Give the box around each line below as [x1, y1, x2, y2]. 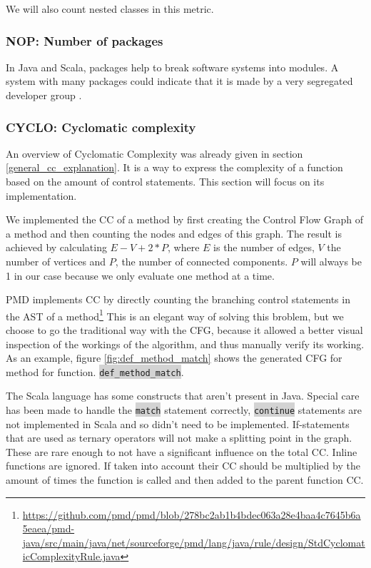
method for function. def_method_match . [6, 364, 184, 379]
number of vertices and [6, 253, 106, 268]
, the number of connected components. [115, 253, 288, 268]
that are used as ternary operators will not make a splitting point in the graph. [6, 430, 352, 445]
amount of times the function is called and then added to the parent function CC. [6, 472, 364, 487]
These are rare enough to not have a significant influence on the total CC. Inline [6, 444, 357, 459]
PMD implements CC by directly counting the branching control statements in [6, 292, 350, 307]
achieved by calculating [6, 240, 107, 255]
